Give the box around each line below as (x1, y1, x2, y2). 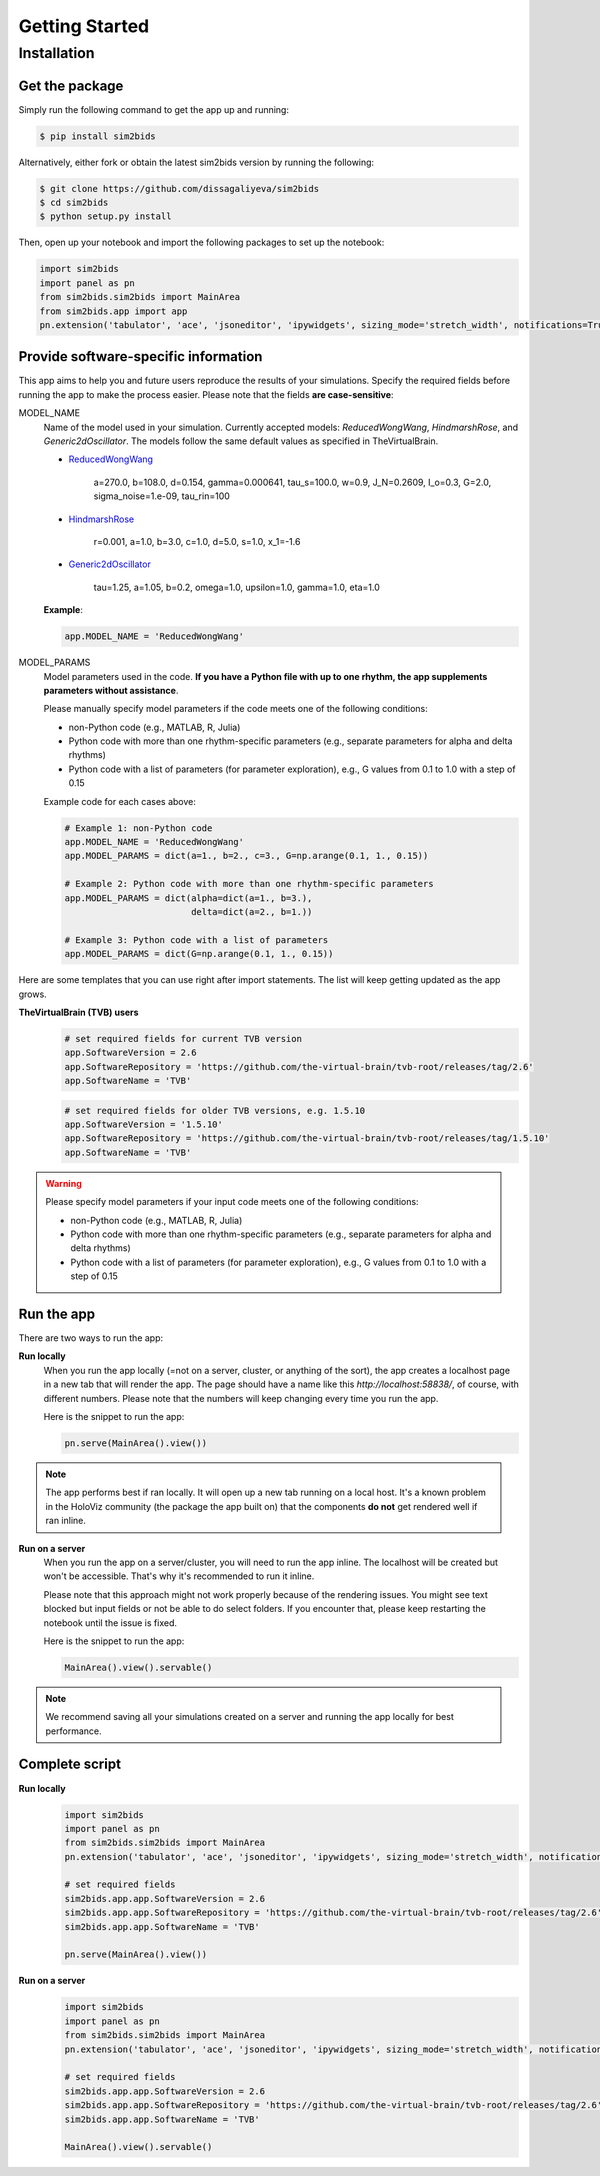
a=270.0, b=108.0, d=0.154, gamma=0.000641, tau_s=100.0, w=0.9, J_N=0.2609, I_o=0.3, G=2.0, (93, 476, 492, 488)
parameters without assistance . (43, 684, 179, 696)
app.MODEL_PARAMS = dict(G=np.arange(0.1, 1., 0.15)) (64, 948, 334, 960)
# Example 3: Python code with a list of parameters (64, 934, 329, 945)
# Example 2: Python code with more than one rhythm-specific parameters (64, 878, 434, 890)
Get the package (18, 77, 124, 94)
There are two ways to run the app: (18, 1332, 164, 1344)
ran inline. (45, 1515, 87, 1527)
